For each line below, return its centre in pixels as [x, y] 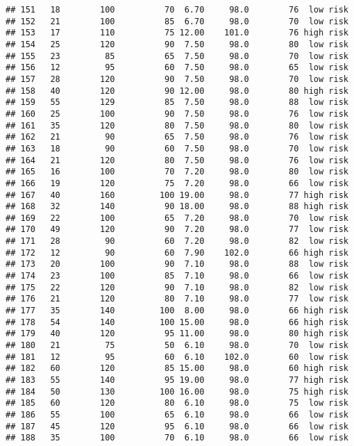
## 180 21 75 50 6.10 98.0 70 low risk [177, 346]
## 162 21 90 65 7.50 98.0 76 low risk [177, 137]
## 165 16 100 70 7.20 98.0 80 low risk [177, 172]
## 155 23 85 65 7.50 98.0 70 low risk [177, 56]
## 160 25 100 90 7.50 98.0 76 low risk [177, 114]
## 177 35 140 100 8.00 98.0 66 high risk [177, 311]
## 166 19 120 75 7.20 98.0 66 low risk [177, 183]
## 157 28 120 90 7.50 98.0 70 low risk [177, 79]
